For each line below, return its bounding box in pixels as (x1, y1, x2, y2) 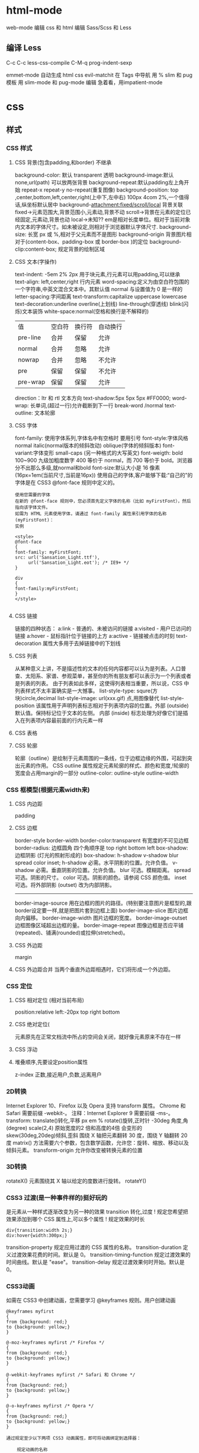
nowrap (17, 355, 40, 363)
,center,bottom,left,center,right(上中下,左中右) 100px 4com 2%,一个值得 (14, 193, 190, 200)
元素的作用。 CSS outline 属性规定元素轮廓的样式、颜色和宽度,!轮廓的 (20, 762, 190, 769)
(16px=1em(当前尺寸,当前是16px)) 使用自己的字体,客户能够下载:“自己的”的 (14, 471, 193, 478)
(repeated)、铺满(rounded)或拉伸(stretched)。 (14, 929, 129, 936)
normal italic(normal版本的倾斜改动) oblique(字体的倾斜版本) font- (14, 442, 175, 449)
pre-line (17, 333, 41, 341)
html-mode (6, 4, 62, 17)
